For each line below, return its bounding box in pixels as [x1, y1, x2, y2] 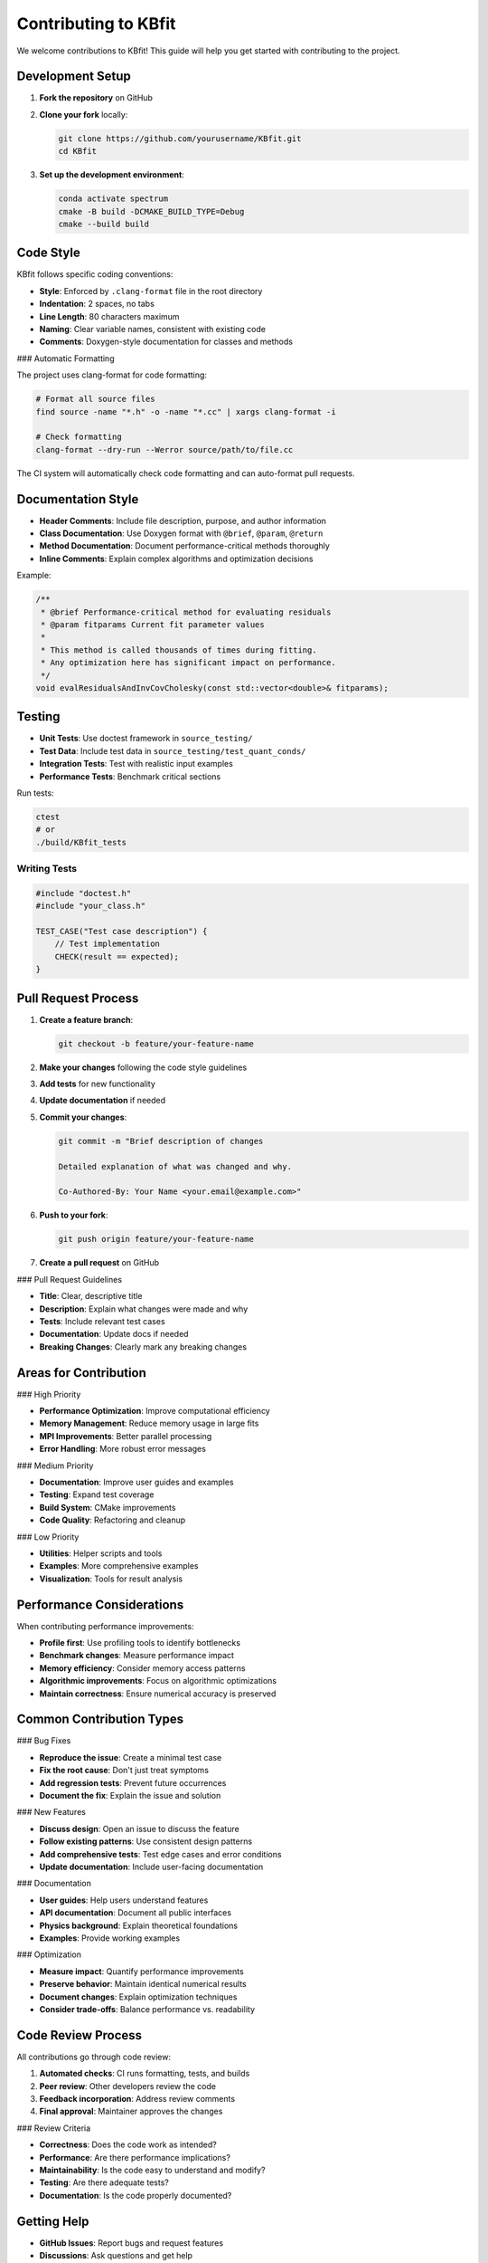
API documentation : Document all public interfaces [39, 1907, 232, 1918]
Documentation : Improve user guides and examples [39, 1476, 234, 1487]
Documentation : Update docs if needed [39, 1329, 189, 1340]
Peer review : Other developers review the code [39, 2080, 217, 2091]
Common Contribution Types [16, 1712, 184, 1727]
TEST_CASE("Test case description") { [35, 926, 208, 937]
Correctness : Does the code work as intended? [39, 2139, 217, 2150]
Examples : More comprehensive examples [39, 1561, 199, 1571]
